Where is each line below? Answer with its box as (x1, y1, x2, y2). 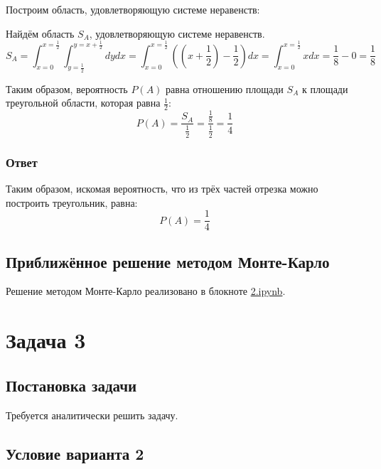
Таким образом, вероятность (6, 81, 128, 96)
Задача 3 (6, 325, 86, 355)
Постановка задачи (6, 374, 137, 396)
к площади (301, 81, 348, 96)
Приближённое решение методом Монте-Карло (6, 250, 330, 272)
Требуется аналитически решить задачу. (6, 407, 178, 422)
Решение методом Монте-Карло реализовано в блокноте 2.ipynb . (6, 284, 286, 298)
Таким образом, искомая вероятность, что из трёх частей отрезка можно (6, 180, 318, 195)
